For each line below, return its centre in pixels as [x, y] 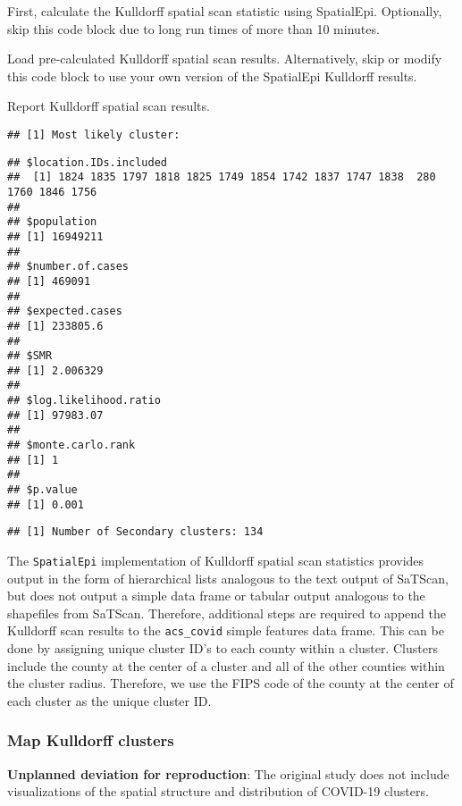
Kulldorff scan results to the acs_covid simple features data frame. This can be [226, 630]
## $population [52, 222]
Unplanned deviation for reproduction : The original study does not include [228, 773]
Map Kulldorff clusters [91, 740]
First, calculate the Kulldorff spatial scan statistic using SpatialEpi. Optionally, [225, 11]
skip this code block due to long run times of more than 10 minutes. [193, 28]
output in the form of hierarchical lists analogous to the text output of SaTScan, [228, 578]
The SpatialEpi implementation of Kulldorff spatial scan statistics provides [216, 561]
